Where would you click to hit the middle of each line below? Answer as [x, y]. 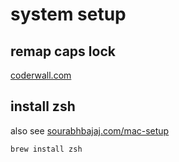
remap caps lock [63, 51]
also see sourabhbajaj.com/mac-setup [90, 130]
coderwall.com [41, 75]
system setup [68, 14]
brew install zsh [46, 149]
